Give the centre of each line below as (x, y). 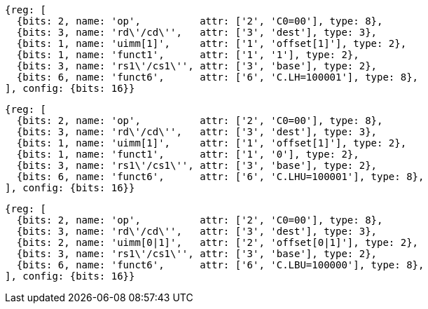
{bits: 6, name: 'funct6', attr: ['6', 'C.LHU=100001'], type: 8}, (220, 177)
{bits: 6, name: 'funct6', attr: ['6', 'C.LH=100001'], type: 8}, (218, 77)
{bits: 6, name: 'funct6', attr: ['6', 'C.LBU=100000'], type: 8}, (220, 265)
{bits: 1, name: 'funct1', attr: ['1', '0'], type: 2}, (188, 154)
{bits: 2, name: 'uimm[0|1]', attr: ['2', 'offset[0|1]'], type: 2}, (218, 242)
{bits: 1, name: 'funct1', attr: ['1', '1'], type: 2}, (188, 55)
